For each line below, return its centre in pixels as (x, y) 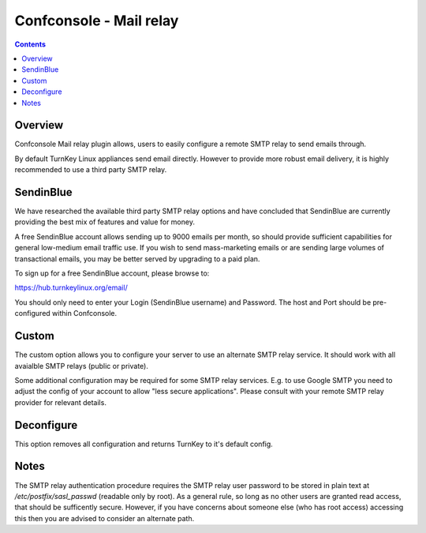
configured (32, 313)
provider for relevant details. (60, 402)
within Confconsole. (84, 313)
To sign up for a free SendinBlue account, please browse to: (112, 273)
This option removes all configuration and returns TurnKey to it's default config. (144, 444)
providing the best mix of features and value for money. (105, 222)
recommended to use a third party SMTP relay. (91, 170)
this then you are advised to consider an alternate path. (105, 518)
